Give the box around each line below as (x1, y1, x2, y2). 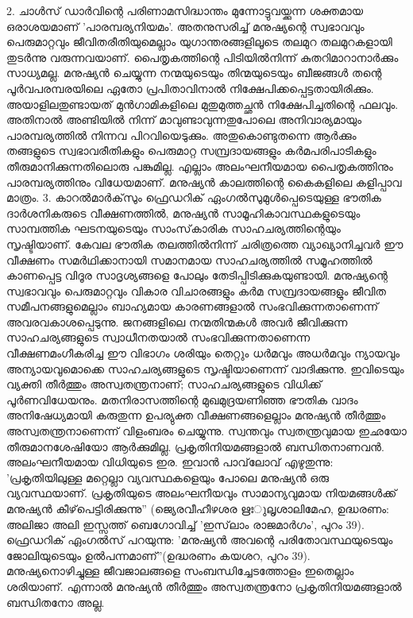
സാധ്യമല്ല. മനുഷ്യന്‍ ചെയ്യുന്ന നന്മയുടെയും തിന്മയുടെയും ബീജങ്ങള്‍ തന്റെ (6, 64, 382, 81)
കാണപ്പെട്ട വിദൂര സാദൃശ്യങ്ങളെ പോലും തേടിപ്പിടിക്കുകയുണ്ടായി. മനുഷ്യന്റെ (6, 267, 388, 284)
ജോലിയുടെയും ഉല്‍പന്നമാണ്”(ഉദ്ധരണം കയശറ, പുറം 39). (6, 547, 311, 563)
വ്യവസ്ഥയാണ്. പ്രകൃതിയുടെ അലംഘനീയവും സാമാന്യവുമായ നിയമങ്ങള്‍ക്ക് (6, 485, 397, 501)
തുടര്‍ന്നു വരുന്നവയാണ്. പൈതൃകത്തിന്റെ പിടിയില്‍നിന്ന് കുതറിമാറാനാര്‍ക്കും (6, 48, 399, 65)
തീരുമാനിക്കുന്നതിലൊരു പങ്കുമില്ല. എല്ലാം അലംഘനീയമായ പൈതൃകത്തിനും (6, 157, 393, 174)
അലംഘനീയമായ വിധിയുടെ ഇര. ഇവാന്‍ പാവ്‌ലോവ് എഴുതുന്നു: (6, 454, 334, 470)
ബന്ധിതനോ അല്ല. (6, 593, 105, 610)
